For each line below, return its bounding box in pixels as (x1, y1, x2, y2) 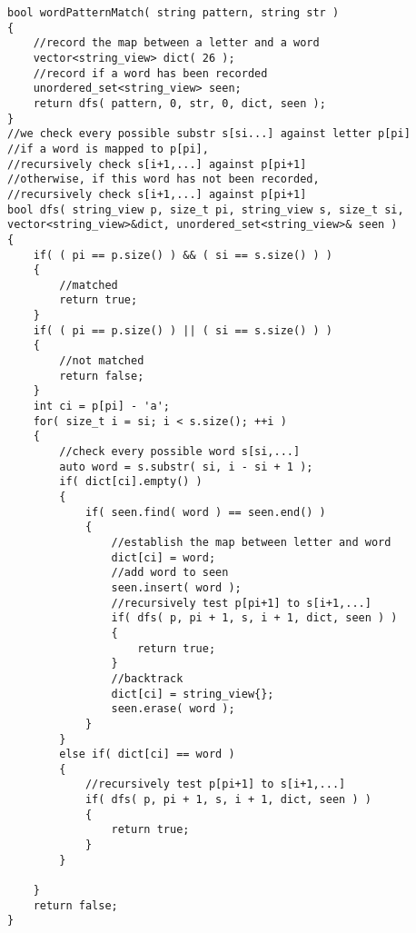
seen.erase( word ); (111, 702, 235, 716)
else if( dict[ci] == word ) (59, 748, 235, 761)
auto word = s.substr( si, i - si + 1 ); (59, 460, 313, 473)
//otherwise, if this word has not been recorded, (7, 173, 320, 186)
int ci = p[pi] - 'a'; (33, 400, 170, 413)
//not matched (59, 354, 144, 368)
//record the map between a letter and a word (33, 36, 320, 50)
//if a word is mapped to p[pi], (7, 142, 209, 155)
